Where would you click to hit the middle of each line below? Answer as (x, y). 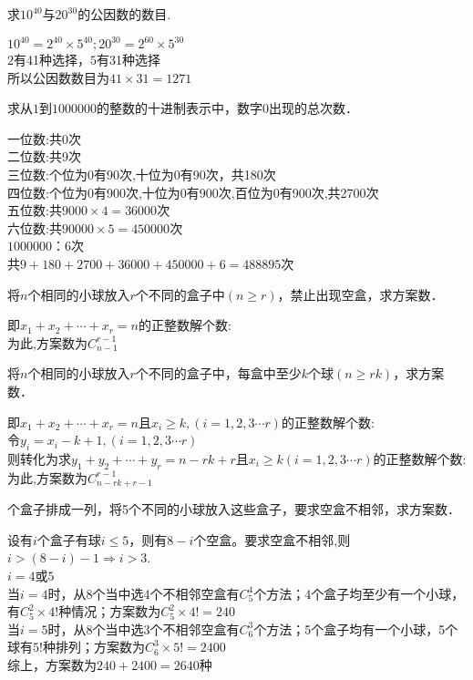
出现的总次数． (314, 108)
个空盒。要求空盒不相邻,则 (272, 539)
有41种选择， (52, 60)
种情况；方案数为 (110, 611)
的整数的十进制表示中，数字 (180, 108)
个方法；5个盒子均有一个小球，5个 (356, 628)
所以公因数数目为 (58, 77)
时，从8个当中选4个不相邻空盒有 (144, 593)
